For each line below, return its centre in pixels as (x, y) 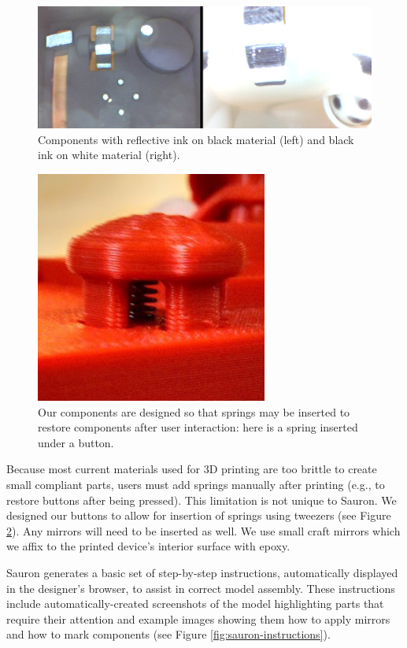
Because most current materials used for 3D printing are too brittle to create (192, 469)
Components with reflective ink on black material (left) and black (196, 139)
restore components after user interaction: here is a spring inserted (198, 427)
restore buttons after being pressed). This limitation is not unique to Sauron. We (202, 500)
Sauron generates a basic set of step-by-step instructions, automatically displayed (202, 572)
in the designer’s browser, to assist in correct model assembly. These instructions (201, 588)
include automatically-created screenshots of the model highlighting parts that (195, 604)
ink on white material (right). (109, 155)
